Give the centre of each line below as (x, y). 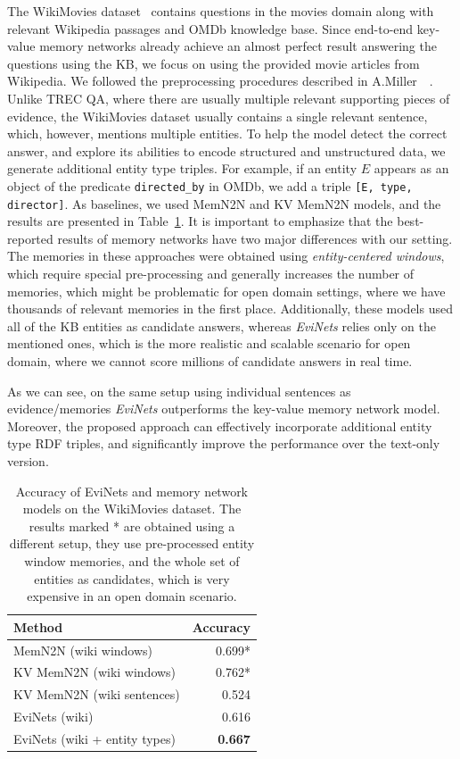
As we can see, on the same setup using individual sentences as (179, 391)
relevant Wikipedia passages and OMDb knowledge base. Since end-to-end (210, 28)
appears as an (411, 168)
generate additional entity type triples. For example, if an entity (182, 168)
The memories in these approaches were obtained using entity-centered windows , (226, 256)
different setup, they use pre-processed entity (132, 543)
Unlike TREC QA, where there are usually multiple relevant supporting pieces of (229, 98)
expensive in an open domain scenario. (132, 596)
